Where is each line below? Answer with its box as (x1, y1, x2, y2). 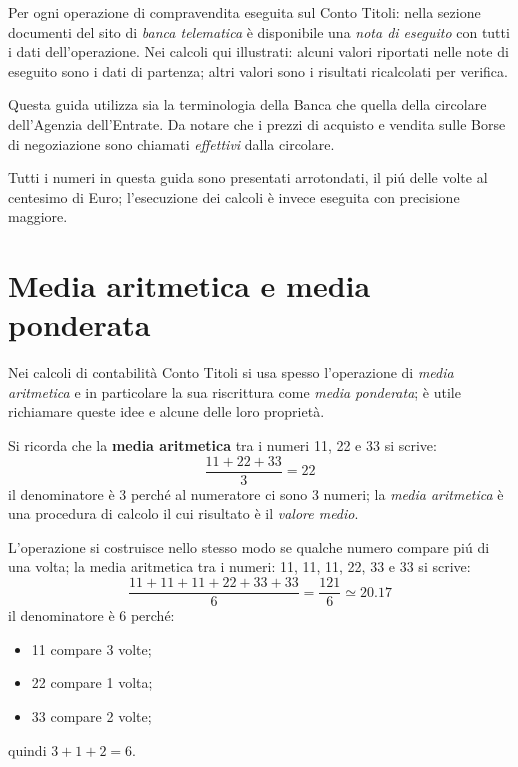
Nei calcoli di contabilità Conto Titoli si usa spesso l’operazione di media (8, 362, 454, 383)
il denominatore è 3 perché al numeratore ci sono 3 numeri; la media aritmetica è (8, 483, 504, 504)
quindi (8, 739, 47, 760)
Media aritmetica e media (8, 265, 371, 306)
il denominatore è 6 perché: (8, 605, 175, 626)
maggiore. (8, 206, 68, 227)
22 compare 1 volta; (31, 672, 153, 693)
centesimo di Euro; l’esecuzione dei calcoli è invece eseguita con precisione (8, 186, 460, 207)
